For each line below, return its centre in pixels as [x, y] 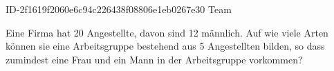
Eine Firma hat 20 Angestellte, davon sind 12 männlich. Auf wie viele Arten [167, 32]
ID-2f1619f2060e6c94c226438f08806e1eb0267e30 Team [119, 9]
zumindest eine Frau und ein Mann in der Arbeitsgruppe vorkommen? [154, 59]
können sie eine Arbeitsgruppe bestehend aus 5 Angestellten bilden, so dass [165, 46]
